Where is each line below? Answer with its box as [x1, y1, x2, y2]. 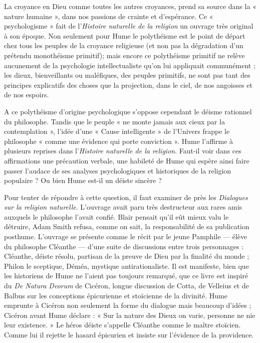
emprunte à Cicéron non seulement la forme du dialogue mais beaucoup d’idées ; [4, 300, 251, 310]
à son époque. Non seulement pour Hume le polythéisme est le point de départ [4, 30, 245, 41]
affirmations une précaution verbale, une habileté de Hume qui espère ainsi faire [4, 155, 249, 165]
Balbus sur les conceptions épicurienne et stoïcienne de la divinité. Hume [4, 290, 227, 300]
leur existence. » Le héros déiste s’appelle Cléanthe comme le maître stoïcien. [4, 319, 241, 330]
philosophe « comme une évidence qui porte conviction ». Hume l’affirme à [4, 135, 233, 146]
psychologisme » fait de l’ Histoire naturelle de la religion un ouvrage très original [4, 21, 253, 31]
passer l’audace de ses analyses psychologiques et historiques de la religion [4, 165, 231, 176]
